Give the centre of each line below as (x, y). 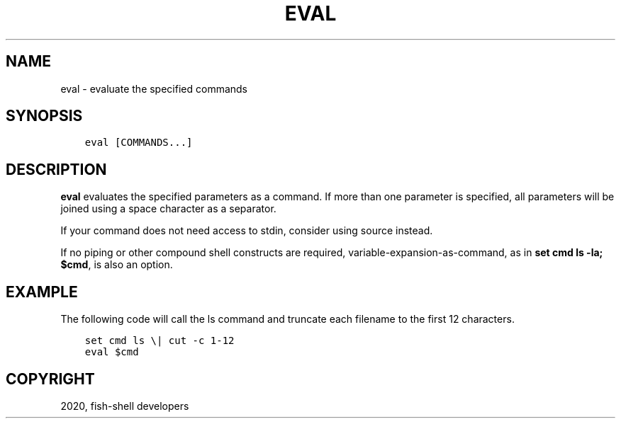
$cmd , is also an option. (117, 265)
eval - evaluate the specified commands (154, 88)
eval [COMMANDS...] (139, 143)
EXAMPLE (42, 292)
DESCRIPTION (56, 169)
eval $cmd (112, 352)
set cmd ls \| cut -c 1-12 (160, 341)
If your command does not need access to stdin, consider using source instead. (247, 231)
